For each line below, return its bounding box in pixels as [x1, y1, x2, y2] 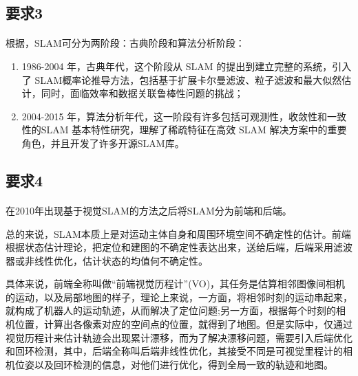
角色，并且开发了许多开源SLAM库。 [21, 135, 185, 150]
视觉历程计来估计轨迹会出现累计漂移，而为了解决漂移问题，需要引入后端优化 [6, 330, 352, 344]
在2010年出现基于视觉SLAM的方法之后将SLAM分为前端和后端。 [6, 203, 292, 217]
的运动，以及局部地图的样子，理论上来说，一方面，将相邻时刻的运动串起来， [6, 289, 352, 304]
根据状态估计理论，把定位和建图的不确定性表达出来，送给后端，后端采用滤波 [6, 240, 352, 254]
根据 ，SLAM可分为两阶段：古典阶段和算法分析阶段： [6, 36, 245, 50]
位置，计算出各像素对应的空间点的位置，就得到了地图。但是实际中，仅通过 [14, 317, 352, 331]
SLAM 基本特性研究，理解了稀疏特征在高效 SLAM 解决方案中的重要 [41, 122, 347, 137]
